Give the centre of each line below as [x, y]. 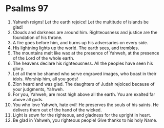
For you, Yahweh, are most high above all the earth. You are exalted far [84, 94]
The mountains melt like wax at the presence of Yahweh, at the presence [86, 53]
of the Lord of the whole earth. [43, 58]
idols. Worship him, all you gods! [45, 79]
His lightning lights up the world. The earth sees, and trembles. [76, 48]
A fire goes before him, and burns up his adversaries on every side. [80, 42]
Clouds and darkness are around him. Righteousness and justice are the [85, 32]
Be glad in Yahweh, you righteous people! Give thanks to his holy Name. [85, 120]
